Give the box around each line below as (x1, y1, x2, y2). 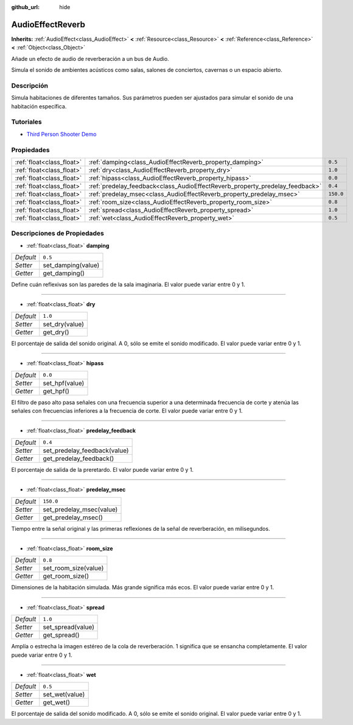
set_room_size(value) (43, 564, 104, 572)
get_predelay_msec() (43, 513, 103, 522)
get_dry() (43, 327, 69, 336)
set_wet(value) (43, 690, 85, 699)
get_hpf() (43, 387, 70, 395)
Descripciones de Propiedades (11, 229, 105, 237)
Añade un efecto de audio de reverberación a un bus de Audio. (11, 55, 170, 62)
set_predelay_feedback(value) (43, 446, 129, 455)
